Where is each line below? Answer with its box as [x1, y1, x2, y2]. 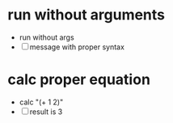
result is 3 [29, 107, 63, 117]
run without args [19, 32, 74, 42]
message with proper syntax [29, 42, 124, 52]
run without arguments [7, 6, 166, 24]
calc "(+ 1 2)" [19, 97, 64, 107]
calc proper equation [7, 70, 151, 89]
